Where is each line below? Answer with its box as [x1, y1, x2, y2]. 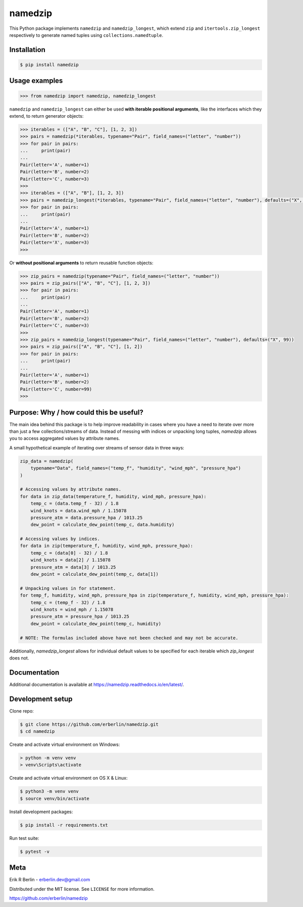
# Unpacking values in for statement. [20, 585, 116, 591]
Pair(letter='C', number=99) [20, 386, 92, 392]
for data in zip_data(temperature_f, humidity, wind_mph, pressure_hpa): [20, 493, 207, 499]
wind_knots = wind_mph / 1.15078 [30, 607, 114, 612]
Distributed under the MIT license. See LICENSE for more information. [9, 886, 155, 892]
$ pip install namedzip [20, 62, 79, 68]
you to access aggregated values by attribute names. [9, 435, 120, 441]
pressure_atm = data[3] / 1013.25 [30, 564, 116, 570]
